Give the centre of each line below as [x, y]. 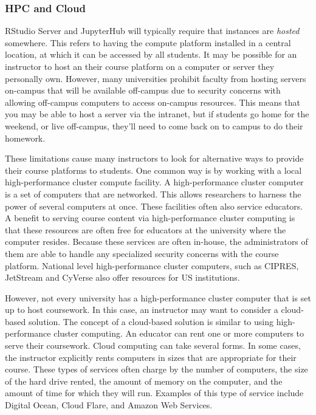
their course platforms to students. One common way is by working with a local [153, 170]
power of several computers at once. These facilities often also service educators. [154, 206]
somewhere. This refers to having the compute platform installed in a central [148, 42]
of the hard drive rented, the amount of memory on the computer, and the [144, 381]
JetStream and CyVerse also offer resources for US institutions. [122, 277]
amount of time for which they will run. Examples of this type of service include [154, 393]
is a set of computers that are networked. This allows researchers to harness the [153, 194]
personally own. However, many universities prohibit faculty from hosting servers [156, 78]
